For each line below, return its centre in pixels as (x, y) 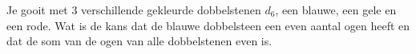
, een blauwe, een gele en (336, 10)
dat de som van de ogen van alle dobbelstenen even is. (139, 41)
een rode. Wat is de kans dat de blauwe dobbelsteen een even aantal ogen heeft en (208, 25)
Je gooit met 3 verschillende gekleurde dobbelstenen (134, 10)
